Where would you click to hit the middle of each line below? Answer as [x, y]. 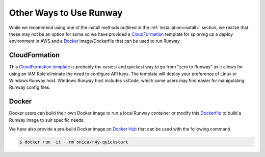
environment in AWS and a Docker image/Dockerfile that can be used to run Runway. [95, 41]
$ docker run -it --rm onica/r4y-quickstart [74, 142]
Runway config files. [30, 87]
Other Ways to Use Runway [66, 13]
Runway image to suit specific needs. [47, 120]
